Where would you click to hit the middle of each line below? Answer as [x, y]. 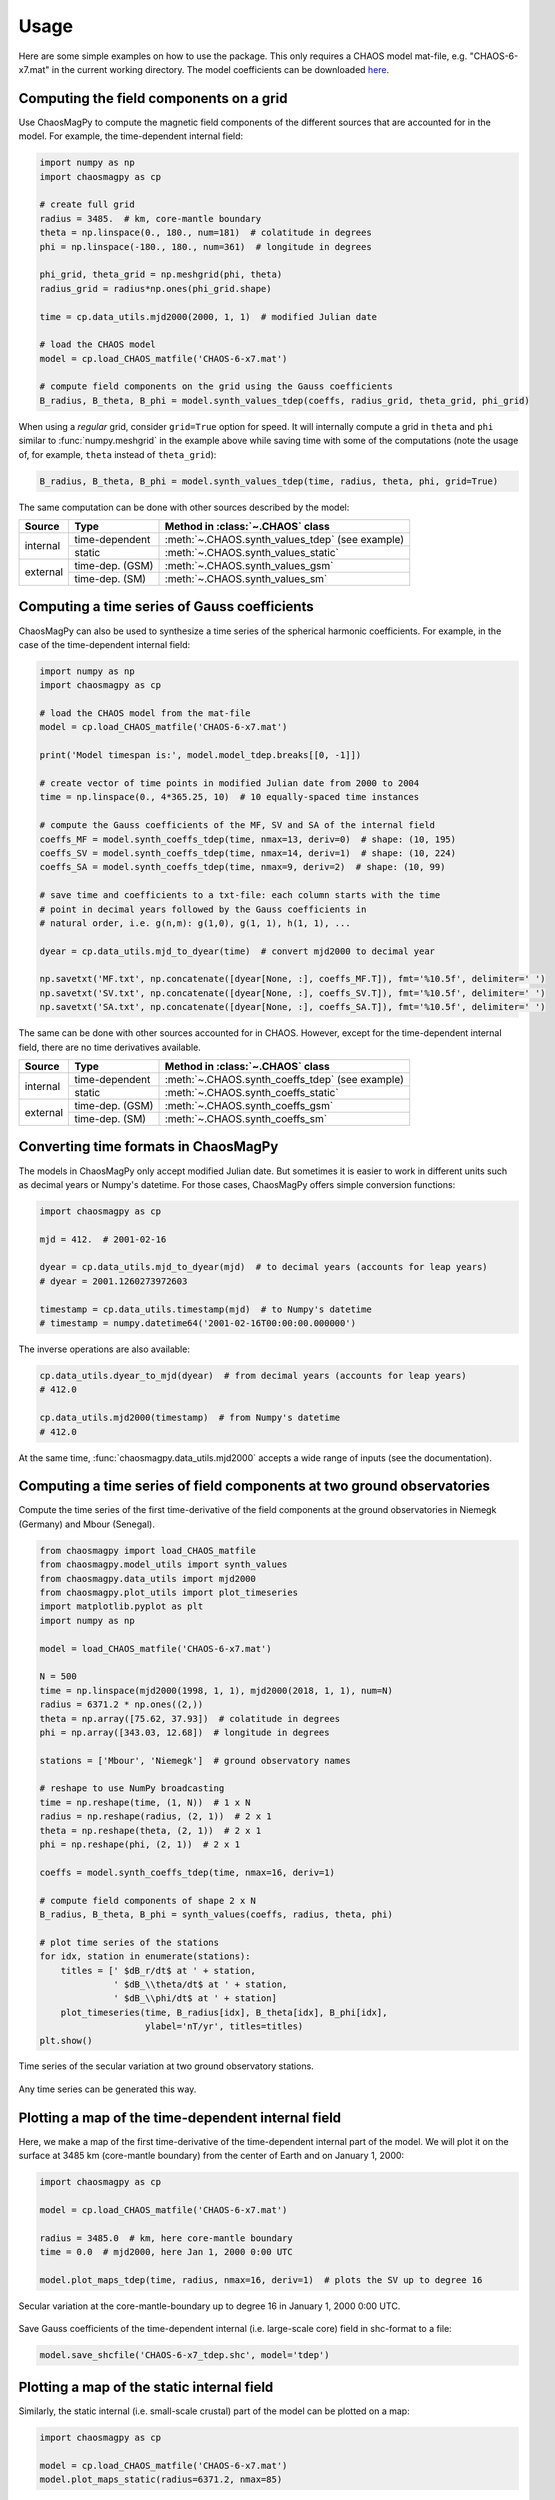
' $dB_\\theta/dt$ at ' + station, [200, 1984]
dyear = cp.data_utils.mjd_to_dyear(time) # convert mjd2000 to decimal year [237, 951]
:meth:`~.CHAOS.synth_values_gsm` [249, 565]
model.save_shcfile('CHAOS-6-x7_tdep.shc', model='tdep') [184, 2355]
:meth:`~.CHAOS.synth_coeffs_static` [251, 1093]
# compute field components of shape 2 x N [148, 1900]
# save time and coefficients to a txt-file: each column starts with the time [240, 895]
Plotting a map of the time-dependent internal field [180, 2117]
